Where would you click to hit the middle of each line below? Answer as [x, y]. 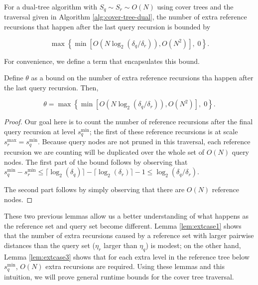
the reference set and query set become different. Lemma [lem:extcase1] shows [123, 225]
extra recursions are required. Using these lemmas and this [135, 266]
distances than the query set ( [50, 245]
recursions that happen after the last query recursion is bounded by [107, 27]
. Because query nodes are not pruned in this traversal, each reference [144, 142]
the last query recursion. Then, [51, 87]
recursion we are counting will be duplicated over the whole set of [104, 151]
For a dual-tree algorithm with [51, 6]
